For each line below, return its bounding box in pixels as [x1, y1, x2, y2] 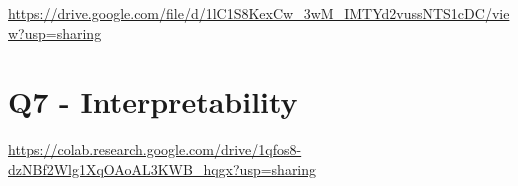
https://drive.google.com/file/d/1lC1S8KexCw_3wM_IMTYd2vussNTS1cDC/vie [8, 3, 510, 23]
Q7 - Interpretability [8, 81, 298, 122]
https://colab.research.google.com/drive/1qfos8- [8, 139, 302, 160]
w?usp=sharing [8, 22, 102, 43]
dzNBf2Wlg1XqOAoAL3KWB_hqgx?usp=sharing [8, 158, 317, 179]
